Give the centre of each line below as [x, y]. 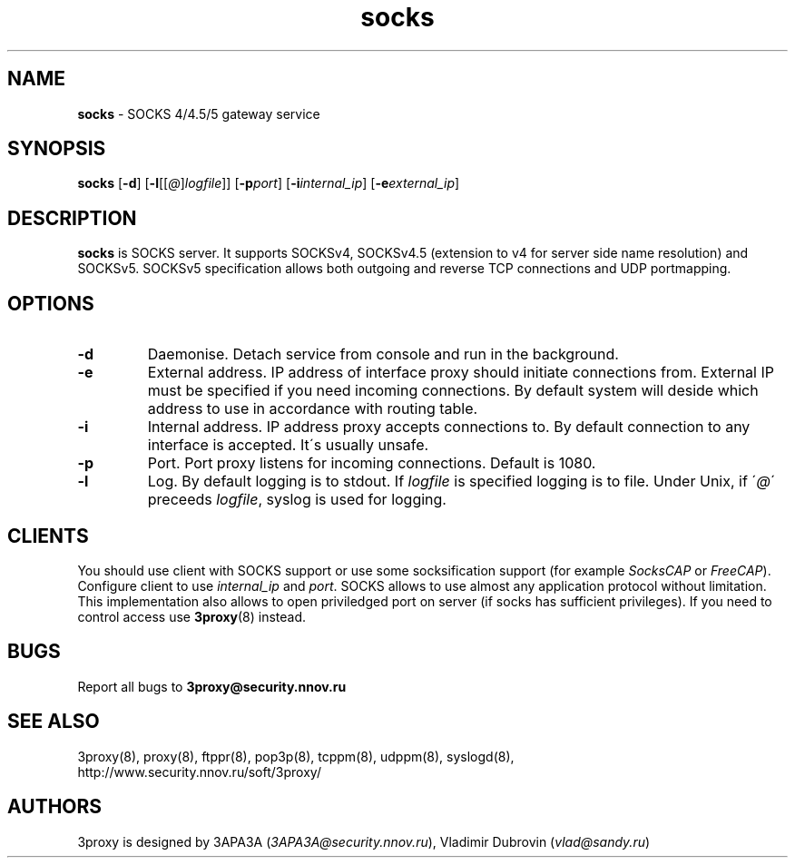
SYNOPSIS [57, 149]
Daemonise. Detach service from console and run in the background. [383, 354]
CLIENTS [48, 536]
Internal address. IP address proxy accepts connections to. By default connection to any [449, 427]
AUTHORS [55, 807]
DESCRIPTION [72, 218]
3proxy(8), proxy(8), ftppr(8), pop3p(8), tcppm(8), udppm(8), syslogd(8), [296, 756]
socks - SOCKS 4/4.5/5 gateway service [199, 113]
